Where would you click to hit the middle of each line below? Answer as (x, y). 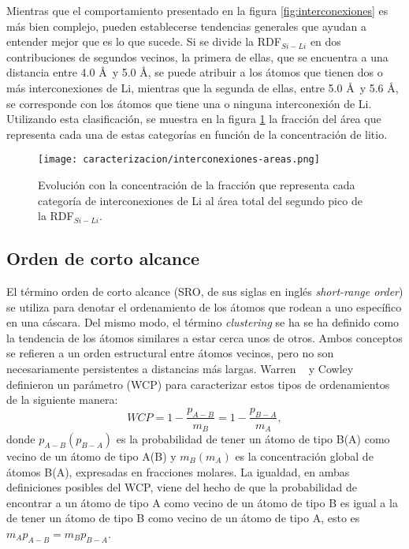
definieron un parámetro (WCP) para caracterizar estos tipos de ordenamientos (198, 384)
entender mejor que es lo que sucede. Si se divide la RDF (144, 41)
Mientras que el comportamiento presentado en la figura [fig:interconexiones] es (197, 10)
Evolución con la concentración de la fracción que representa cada (197, 185)
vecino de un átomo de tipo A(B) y (91, 456)
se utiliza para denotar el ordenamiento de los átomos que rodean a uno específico (204, 306)
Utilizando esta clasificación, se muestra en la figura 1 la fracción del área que (194, 119)
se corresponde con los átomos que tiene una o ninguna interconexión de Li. (189, 103)
